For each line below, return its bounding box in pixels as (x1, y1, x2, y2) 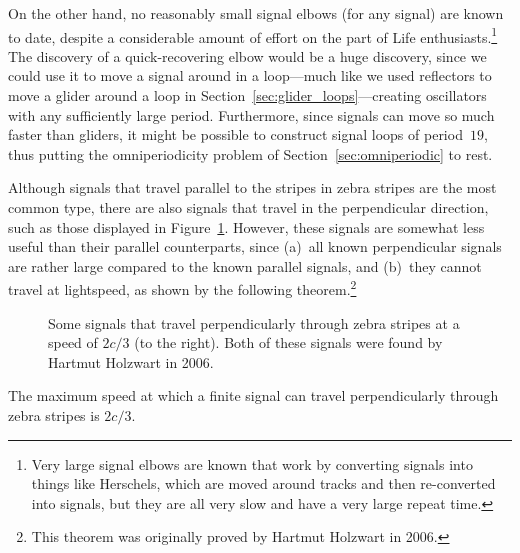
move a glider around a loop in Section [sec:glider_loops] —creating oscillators (8, 85, 487, 106)
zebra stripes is (8, 405, 100, 425)
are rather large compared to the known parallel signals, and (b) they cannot (8, 255, 482, 276)
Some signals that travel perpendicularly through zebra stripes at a (48, 312, 460, 333)
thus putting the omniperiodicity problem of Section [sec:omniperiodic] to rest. (8, 143, 493, 164)
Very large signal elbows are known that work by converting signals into (31, 453, 473, 474)
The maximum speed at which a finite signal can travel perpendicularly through (8, 385, 499, 406)
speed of (48, 332, 98, 353)
